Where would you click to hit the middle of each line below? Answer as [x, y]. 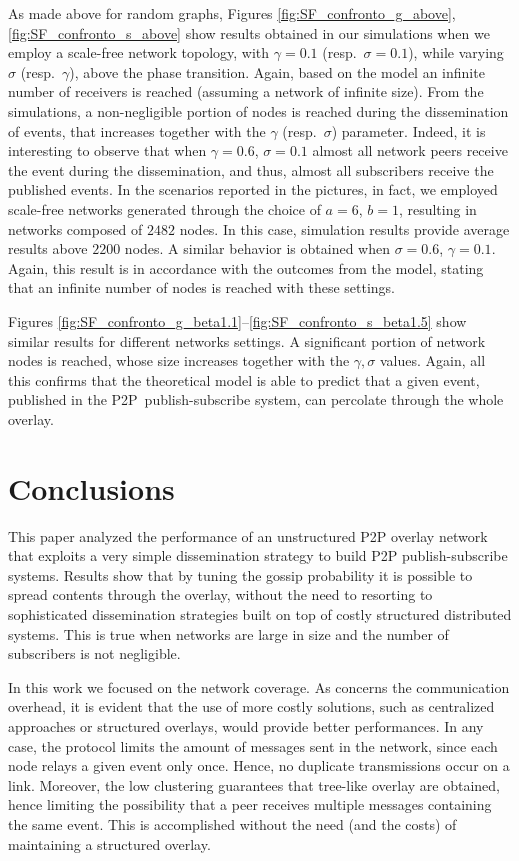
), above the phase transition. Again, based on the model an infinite [277, 71]
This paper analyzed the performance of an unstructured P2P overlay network [248, 535]
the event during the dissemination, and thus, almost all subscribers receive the [251, 169]
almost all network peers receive [410, 150]
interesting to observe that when [107, 150]
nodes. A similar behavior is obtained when [257, 248]
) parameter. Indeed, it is [408, 130]
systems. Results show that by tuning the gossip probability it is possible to [240, 574]
